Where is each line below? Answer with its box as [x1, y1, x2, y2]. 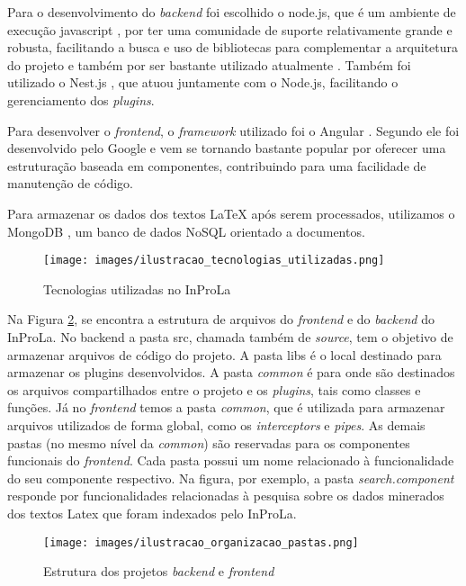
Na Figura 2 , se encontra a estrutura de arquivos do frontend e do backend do [7, 310, 435, 329]
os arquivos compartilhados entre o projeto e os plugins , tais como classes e [7, 380, 421, 399]
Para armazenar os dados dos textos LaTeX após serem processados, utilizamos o [7, 203, 455, 222]
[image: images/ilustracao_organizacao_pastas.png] [43, 536, 359, 549]
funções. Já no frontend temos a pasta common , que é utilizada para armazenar [7, 398, 445, 417]
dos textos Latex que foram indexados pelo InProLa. [7, 503, 297, 522]
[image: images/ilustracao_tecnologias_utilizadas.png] [43, 254, 385, 267]
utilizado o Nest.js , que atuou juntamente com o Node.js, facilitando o [7, 73, 399, 92]
